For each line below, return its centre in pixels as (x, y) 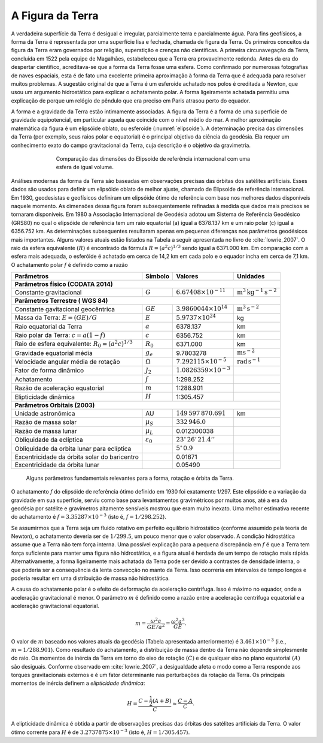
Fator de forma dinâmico (49, 371)
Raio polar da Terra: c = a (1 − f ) (60, 335)
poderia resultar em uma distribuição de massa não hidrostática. (90, 578)
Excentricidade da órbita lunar (57, 465)
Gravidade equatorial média (54, 353)
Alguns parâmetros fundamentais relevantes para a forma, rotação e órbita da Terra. (130, 478)
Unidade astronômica (45, 413)
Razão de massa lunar (46, 431)
